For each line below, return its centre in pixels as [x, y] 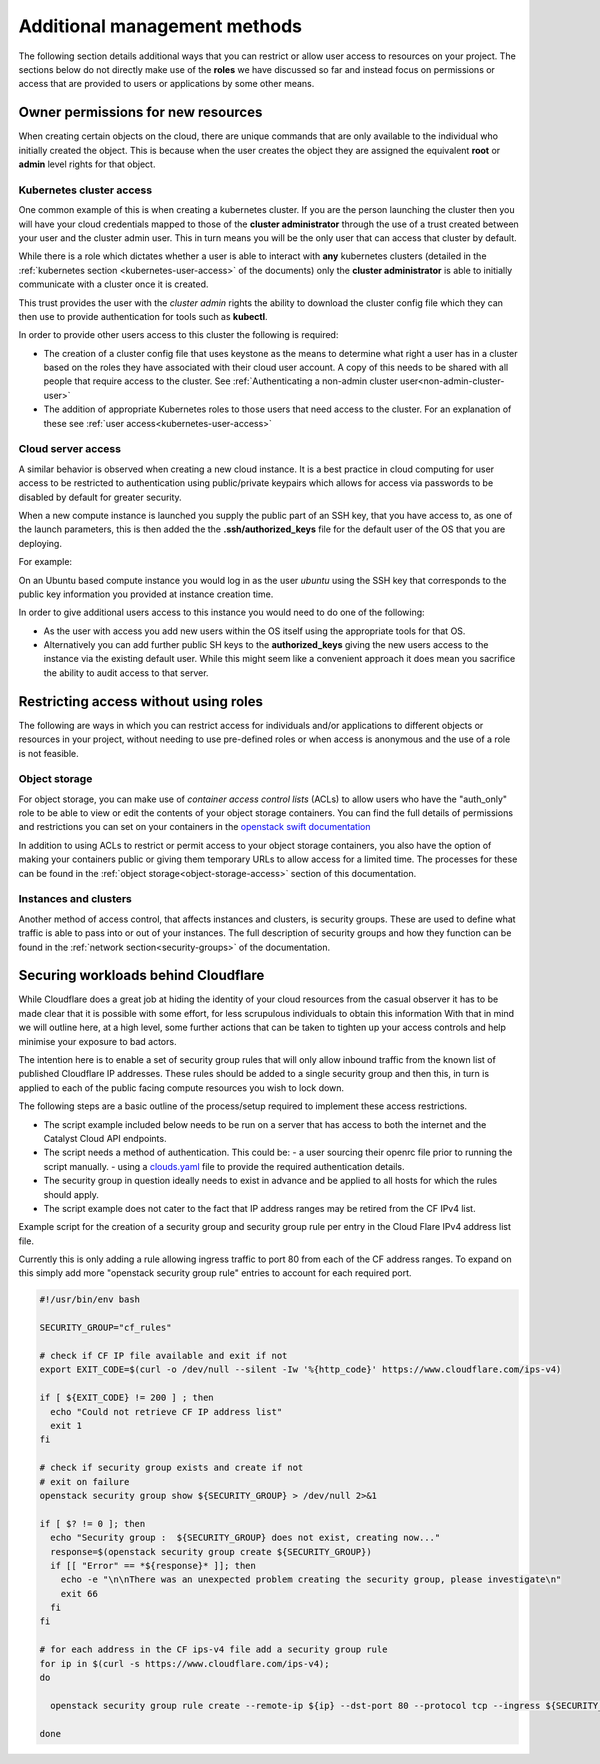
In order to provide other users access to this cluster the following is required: [178, 335]
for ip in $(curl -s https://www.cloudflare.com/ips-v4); [184, 1663]
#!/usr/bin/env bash [89, 1299]
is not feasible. [48, 753]
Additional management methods [160, 26]
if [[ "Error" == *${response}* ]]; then [153, 1565]
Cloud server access [70, 449]
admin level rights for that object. [87, 164]
